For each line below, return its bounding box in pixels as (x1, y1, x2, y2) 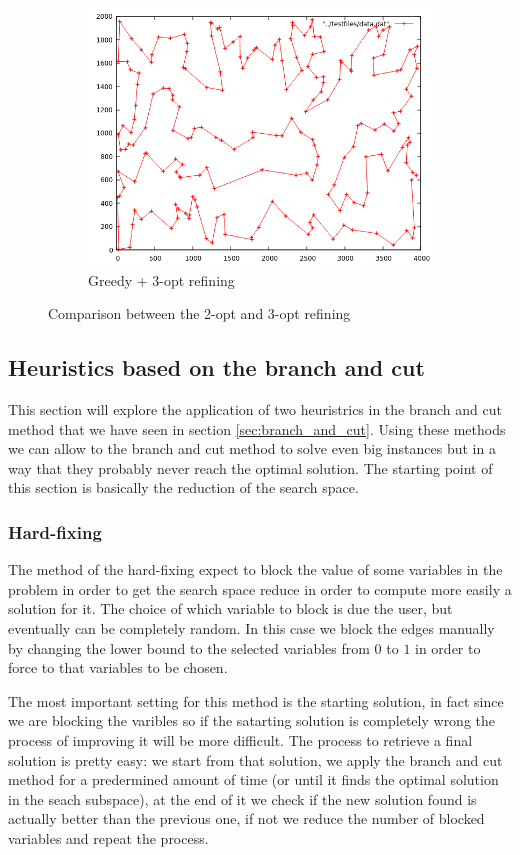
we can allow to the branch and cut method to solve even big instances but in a (8, 438, 496, 459)
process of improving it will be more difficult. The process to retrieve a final (8, 729, 473, 750)
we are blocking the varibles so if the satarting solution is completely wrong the (8, 710, 496, 731)
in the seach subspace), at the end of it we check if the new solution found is (8, 788, 477, 809)
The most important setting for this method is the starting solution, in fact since (8, 690, 504, 711)
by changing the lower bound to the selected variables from (8, 637, 370, 658)
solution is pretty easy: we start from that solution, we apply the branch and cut (8, 749, 503, 770)
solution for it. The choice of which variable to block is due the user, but (8, 598, 453, 619)
